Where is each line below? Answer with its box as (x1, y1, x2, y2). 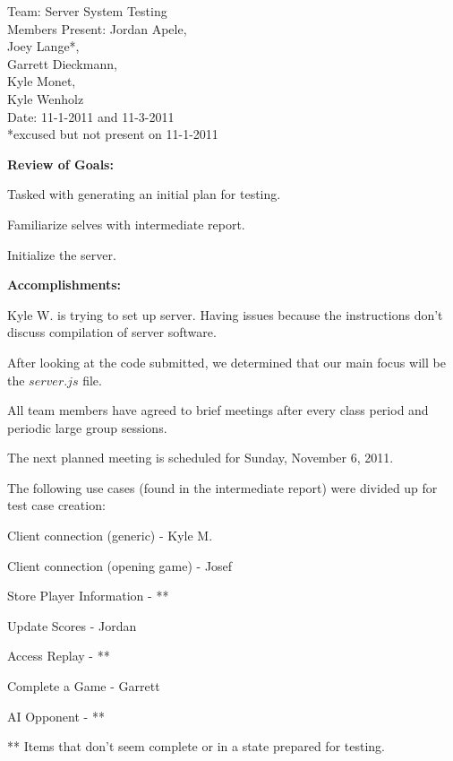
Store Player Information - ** (7, 586, 169, 605)
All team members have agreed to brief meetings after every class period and (7, 401, 429, 419)
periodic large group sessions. (7, 418, 167, 437)
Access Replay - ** (7, 646, 110, 665)
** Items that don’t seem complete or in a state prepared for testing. (7, 737, 385, 756)
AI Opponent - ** (7, 706, 105, 725)
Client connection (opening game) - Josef (7, 556, 233, 575)
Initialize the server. (7, 245, 116, 264)
